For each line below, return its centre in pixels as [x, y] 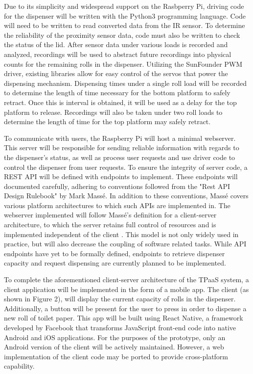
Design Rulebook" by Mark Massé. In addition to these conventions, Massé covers [126, 196]
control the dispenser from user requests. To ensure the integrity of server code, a [126, 167]
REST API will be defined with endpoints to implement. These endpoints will [121, 176]
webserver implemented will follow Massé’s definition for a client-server [110, 215]
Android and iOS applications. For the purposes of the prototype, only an [115, 337]
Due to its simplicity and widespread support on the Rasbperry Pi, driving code [124, 6]
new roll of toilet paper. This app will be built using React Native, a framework [124, 318]
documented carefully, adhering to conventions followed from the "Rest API [117, 186]
